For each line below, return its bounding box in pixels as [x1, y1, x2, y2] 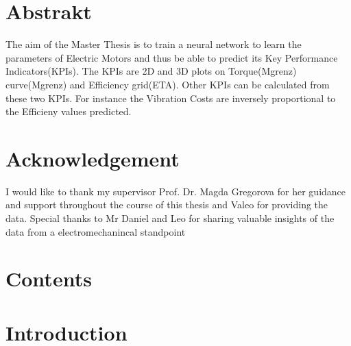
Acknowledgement [5, 144, 180, 172]
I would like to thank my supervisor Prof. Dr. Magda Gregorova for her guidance [5, 184, 346, 198]
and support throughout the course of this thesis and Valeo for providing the [5, 197, 328, 212]
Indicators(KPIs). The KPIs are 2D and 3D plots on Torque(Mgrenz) [5, 64, 297, 78]
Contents [5, 264, 92, 293]
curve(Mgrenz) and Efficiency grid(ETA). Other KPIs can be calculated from [5, 77, 330, 91]
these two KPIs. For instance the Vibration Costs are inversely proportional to [5, 90, 336, 105]
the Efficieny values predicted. [5, 104, 132, 119]
